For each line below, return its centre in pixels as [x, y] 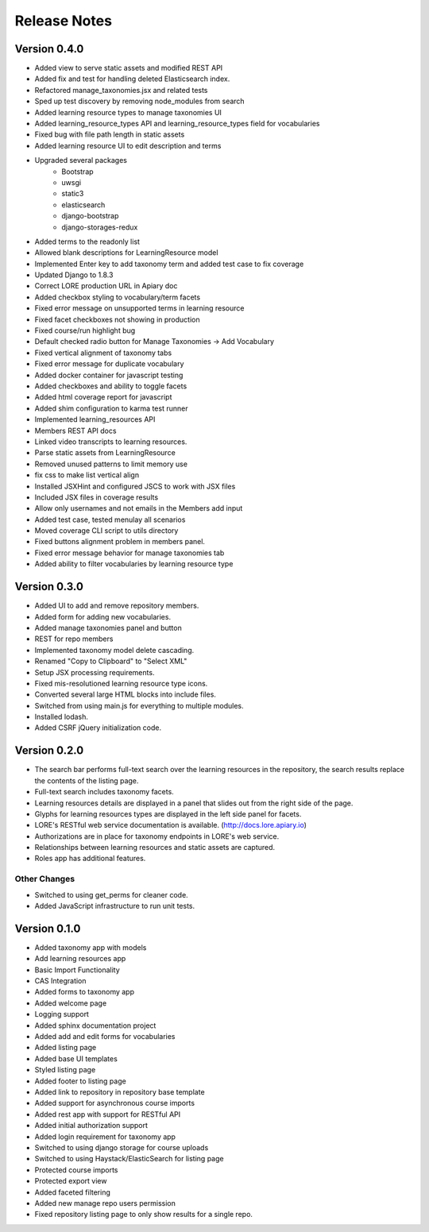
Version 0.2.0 [49, 751]
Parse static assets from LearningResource [105, 453]
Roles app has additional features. [90, 859]
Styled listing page [65, 1070]
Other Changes [45, 879]
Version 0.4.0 [49, 49]
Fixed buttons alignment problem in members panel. [120, 542]
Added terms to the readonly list [87, 241]
